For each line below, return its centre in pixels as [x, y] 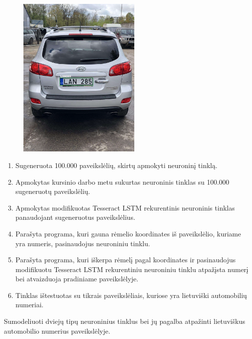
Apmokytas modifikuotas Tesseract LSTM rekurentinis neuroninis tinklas [125, 207]
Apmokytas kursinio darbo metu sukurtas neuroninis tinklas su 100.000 [122, 181]
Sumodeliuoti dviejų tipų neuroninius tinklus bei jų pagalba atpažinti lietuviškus [125, 321]
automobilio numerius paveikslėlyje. [57, 330]
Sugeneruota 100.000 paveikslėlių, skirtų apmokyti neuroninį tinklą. [116, 165]
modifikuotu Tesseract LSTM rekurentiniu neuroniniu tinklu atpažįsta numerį [132, 269]
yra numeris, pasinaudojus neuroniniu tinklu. [83, 243]
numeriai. [30, 305]
